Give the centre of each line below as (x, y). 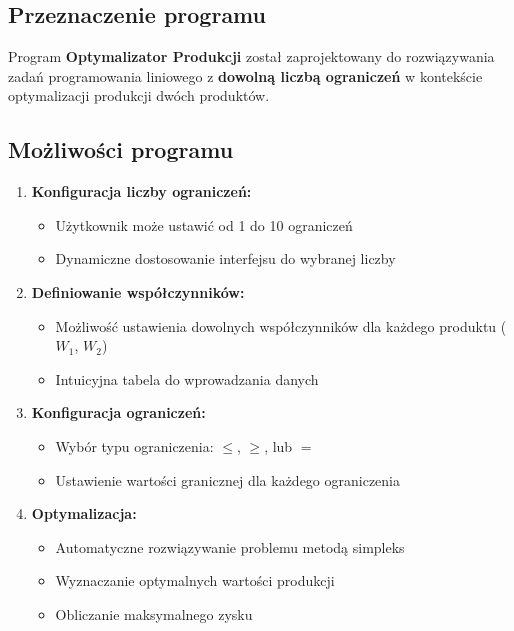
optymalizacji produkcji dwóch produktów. (139, 95)
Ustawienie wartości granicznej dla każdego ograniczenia (228, 479)
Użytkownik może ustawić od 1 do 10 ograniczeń (204, 224)
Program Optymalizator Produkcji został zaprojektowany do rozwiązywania (251, 56)
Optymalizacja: (84, 513)
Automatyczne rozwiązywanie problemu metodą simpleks (230, 546)
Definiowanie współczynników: (138, 291)
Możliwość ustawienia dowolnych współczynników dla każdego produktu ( (281, 325)
